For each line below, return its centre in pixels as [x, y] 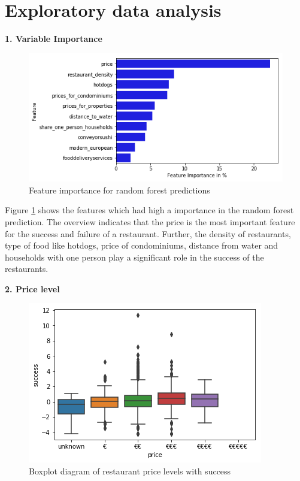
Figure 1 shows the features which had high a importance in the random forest [149, 210]
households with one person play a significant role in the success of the [134, 257]
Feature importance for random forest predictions [119, 190]
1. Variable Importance [54, 39]
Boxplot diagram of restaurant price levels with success [130, 471]
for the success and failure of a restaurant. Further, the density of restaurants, [148, 233]
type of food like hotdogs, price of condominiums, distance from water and [142, 245]
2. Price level [32, 288]
